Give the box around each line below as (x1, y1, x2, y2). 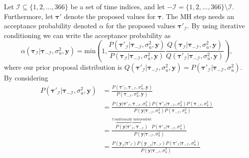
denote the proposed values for (63, 11, 156, 21)
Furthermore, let (4, 11, 53, 21)
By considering (4, 73, 48, 83)
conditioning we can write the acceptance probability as (4, 30, 171, 40)
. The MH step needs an (162, 11, 234, 21)
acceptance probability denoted (4, 20, 97, 31)
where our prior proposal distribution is (4, 62, 123, 72)
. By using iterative (187, 20, 245, 31)
